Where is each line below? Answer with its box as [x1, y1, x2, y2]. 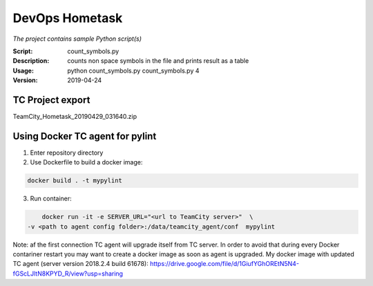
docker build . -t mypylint [27, 177, 122, 184]
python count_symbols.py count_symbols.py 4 [67, 66, 200, 75]
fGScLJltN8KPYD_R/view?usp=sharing [12, 269, 124, 278]
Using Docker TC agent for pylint [12, 130, 157, 142]
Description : [12, 57, 50, 65]
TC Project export [12, 94, 90, 106]
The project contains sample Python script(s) [12, 35, 142, 43]
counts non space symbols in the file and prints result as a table [67, 57, 249, 65]
